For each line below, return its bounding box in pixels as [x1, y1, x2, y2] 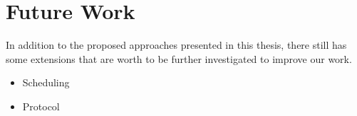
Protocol [22, 98, 60, 113]
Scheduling [22, 75, 70, 90]
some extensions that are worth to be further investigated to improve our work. [6, 51, 352, 66]
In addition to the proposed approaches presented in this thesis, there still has [6, 37, 347, 52]
